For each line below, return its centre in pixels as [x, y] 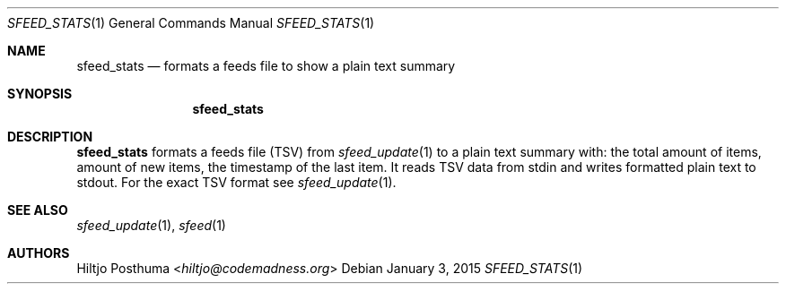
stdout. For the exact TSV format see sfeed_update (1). [236, 182]
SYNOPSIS [40, 94]
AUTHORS [39, 253]
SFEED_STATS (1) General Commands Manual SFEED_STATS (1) [191, 23]
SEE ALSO [38, 210]
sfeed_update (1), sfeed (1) [151, 225]
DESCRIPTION [50, 137]
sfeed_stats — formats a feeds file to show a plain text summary [266, 66]
